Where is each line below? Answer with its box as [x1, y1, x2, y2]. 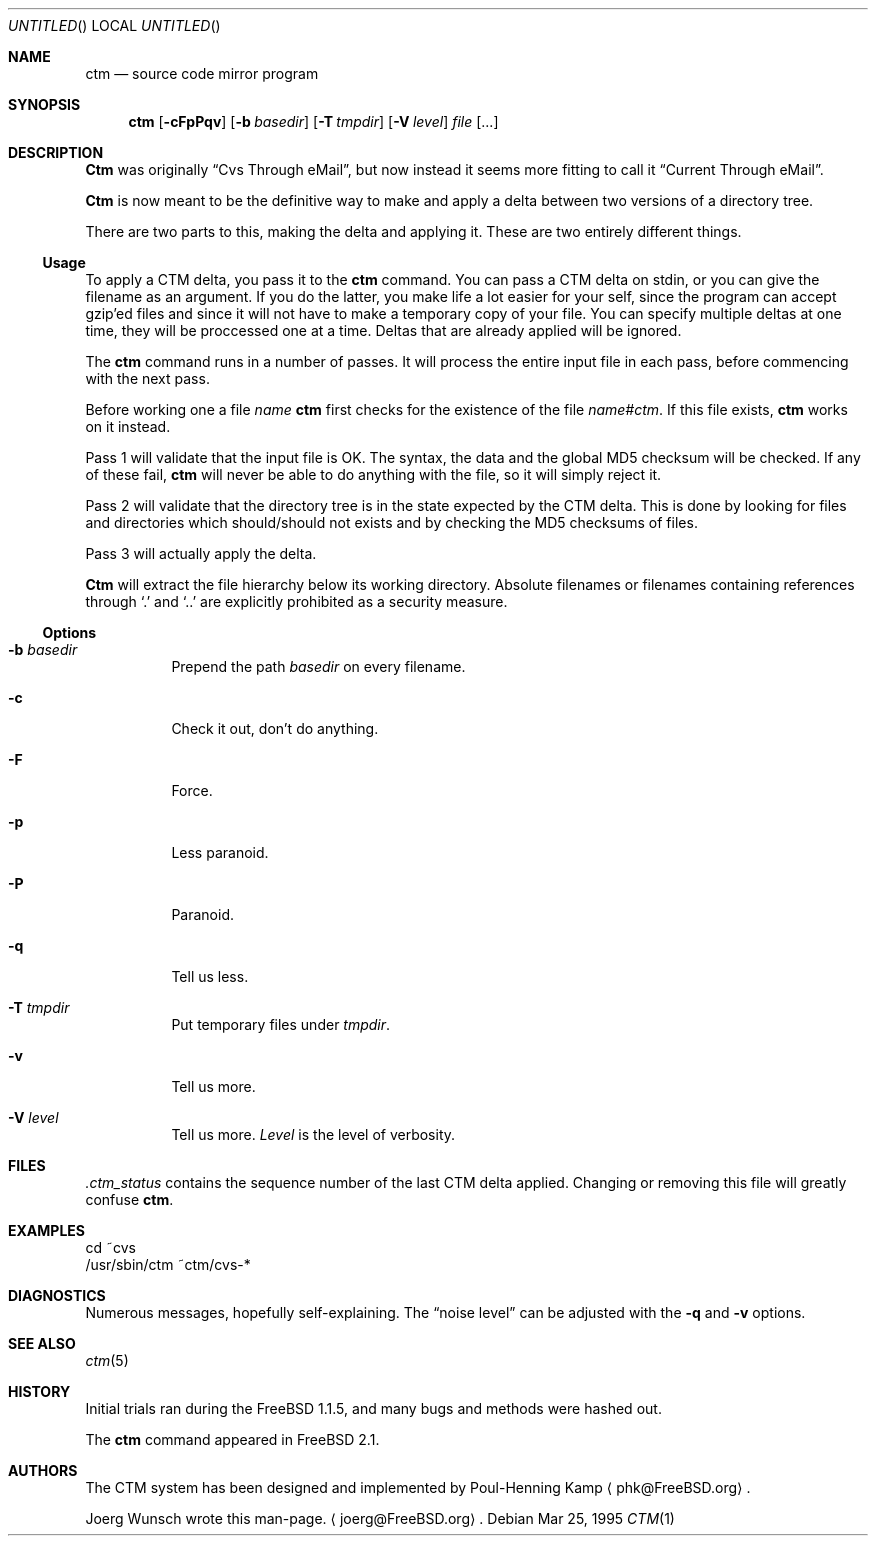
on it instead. [85, 418, 171, 435]
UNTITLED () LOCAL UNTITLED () [8, 17, 221, 34]
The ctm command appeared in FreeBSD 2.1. [85, 1431, 380, 1448]
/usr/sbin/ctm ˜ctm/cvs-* [85, 1256, 251, 1273]
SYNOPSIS [8, 96, 81, 113]
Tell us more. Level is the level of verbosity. [171, 1126, 456, 1143]
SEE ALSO [8, 1335, 76, 1352]
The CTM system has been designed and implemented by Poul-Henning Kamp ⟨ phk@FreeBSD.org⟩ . [85, 1479, 751, 1496]
